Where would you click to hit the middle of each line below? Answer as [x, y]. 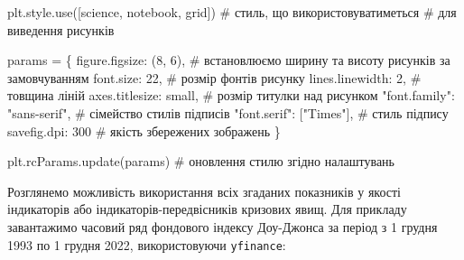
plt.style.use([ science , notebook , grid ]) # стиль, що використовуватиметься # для [232, 12]
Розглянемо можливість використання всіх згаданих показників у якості [204, 191]
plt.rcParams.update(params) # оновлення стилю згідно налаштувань [201, 161]
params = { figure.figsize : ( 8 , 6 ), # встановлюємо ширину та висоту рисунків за [229, 60]
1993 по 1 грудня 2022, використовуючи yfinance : [147, 244]
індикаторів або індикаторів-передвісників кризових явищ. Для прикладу [207, 209]
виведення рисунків [61, 29]
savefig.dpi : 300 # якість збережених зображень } [144, 130]
